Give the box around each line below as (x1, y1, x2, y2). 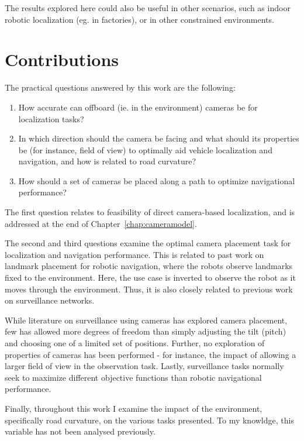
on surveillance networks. (5, 294, 95, 306)
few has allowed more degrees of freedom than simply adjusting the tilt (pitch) (5, 325, 286, 337)
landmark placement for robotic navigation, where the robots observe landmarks (5, 260, 293, 272)
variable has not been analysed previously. (5, 425, 156, 437)
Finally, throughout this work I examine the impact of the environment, (5, 402, 262, 414)
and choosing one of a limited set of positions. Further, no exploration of (5, 337, 265, 349)
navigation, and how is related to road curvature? (18, 155, 196, 167)
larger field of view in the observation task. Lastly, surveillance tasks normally (5, 360, 284, 372)
